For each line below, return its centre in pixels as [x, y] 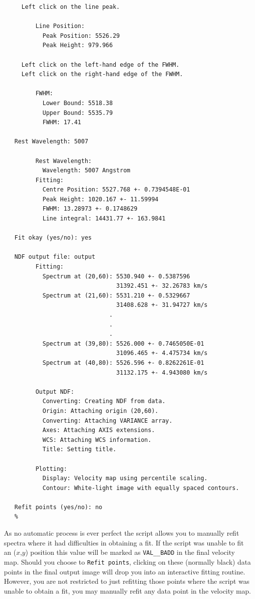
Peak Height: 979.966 [77, 45]
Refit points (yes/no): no [58, 507]
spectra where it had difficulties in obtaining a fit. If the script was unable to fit [124, 542]
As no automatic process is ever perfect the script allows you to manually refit [122, 533]
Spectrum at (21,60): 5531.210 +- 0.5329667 [116, 295]
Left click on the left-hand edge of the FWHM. [100, 65]
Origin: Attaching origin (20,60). [100, 411]
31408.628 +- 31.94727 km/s [162, 305]
